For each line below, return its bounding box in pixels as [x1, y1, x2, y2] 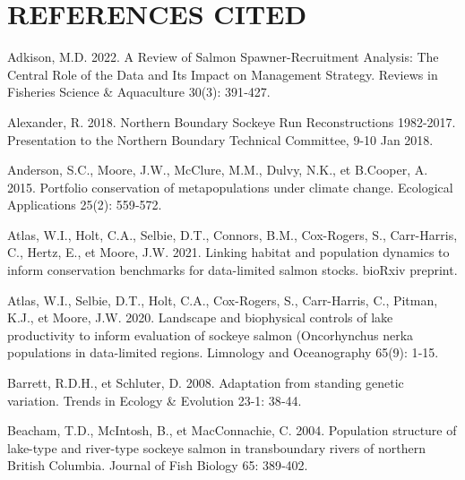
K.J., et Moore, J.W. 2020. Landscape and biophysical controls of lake [7, 308, 393, 327]
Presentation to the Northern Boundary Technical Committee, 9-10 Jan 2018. [7, 130, 434, 149]
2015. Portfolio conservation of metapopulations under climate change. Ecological [7, 177, 453, 196]
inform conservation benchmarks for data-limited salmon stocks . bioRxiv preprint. [7, 261, 458, 279]
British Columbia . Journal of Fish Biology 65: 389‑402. [7, 456, 308, 475]
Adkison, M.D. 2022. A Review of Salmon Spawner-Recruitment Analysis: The [7, 47, 439, 66]
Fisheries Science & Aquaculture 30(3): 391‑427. [7, 82, 271, 101]
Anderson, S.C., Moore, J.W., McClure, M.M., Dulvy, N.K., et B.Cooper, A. [7, 160, 428, 179]
